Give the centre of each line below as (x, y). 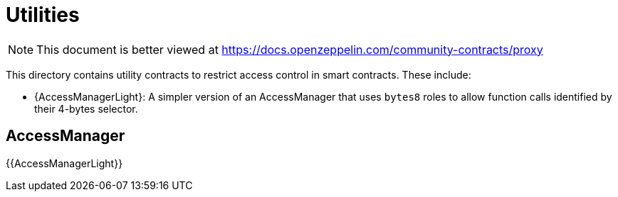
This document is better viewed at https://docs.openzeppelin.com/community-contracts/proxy (290, 49)
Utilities (43, 15)
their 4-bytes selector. (86, 108)
